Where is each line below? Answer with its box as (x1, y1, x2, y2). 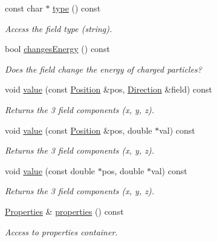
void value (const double (5, 164, 96, 177)
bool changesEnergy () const (5, 42, 110, 55)
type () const (53, 2, 101, 14)
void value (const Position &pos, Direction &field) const (5, 83, 213, 96)
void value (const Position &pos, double (5, 123, 152, 136)
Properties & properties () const (5, 204, 124, 217)
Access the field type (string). (5, 22, 112, 34)
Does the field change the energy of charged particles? (5, 62, 202, 75)
